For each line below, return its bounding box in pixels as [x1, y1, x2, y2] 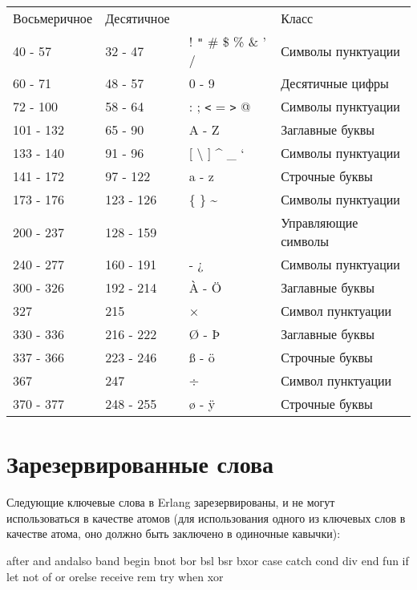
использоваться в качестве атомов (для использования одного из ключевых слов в [6, 509, 406, 526]
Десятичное [105, 9, 170, 27]
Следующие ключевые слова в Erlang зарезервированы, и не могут [6, 494, 335, 511]
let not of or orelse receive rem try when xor [6, 568, 224, 584]
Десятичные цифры [281, 74, 389, 92]
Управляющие [281, 213, 358, 232]
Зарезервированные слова [6, 447, 274, 480]
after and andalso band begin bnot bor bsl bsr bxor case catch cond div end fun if [6, 552, 409, 568]
